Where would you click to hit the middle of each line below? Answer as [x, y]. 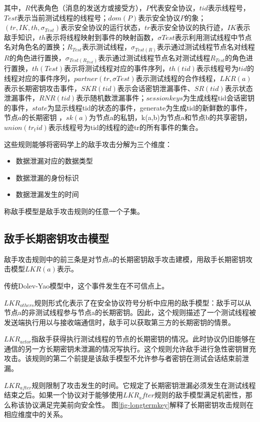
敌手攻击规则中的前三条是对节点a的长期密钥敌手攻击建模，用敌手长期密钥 [125, 259]
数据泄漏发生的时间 [47, 194]
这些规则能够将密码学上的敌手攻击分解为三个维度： [88, 144]
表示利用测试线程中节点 [213, 37]
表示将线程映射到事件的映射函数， [102, 37]
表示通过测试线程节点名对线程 [206, 47]
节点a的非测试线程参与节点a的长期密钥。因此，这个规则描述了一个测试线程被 [130, 312]
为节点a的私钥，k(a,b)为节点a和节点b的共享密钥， [170, 117]
